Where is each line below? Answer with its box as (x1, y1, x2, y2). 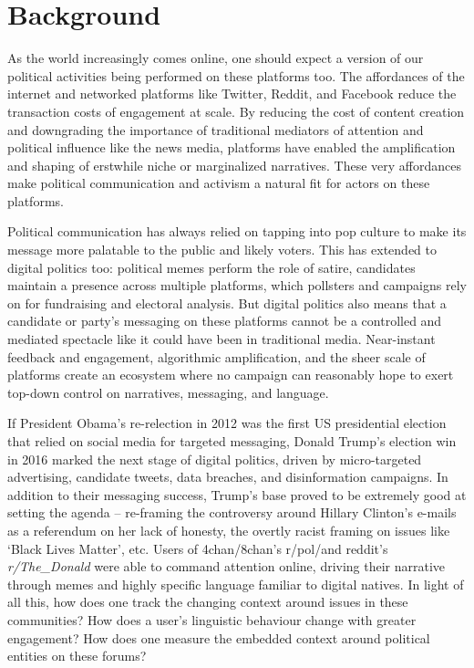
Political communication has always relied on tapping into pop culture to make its (7, 222, 467, 241)
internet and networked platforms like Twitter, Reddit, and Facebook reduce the (7, 84, 457, 103)
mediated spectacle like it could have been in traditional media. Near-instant (7, 329, 436, 349)
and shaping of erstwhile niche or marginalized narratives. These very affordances (7, 155, 462, 174)
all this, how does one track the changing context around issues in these (7, 592, 408, 611)
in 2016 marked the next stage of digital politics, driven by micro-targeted (7, 449, 422, 468)
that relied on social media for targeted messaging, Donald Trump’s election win (7, 432, 457, 450)
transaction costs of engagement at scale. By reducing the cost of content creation (7, 101, 465, 120)
